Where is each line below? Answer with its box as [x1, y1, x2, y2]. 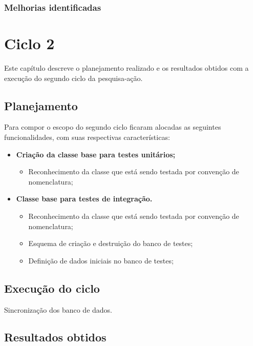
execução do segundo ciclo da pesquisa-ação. [4, 72, 143, 83]
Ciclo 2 [4, 33, 55, 54]
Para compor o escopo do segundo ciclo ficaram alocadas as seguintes [4, 121, 221, 132]
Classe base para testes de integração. [16, 193, 153, 204]
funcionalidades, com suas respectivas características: [4, 131, 170, 142]
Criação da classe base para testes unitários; [16, 149, 176, 159]
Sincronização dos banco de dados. [4, 304, 112, 315]
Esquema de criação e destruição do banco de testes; [28, 238, 193, 249]
